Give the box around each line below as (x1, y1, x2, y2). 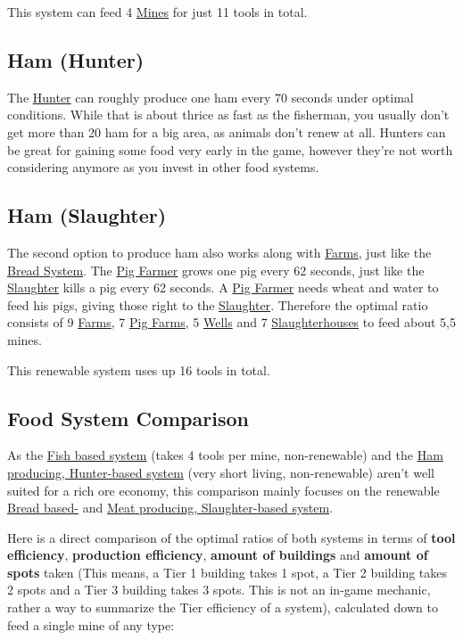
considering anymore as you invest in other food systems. (7, 158, 319, 176)
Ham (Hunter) (7, 45, 145, 73)
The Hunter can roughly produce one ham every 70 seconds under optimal (7, 87, 414, 106)
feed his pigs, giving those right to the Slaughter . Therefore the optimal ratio (7, 295, 428, 314)
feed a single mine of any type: (7, 615, 175, 634)
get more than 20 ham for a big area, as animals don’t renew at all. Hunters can (7, 122, 446, 141)
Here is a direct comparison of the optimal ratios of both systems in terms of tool (7, 528, 456, 546)
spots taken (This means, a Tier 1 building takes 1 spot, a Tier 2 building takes (7, 562, 448, 581)
